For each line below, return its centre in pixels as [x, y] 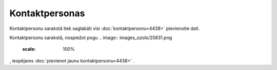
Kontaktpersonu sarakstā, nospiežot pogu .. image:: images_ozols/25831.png [91, 38]
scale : [29, 49]
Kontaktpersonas [47, 13]
